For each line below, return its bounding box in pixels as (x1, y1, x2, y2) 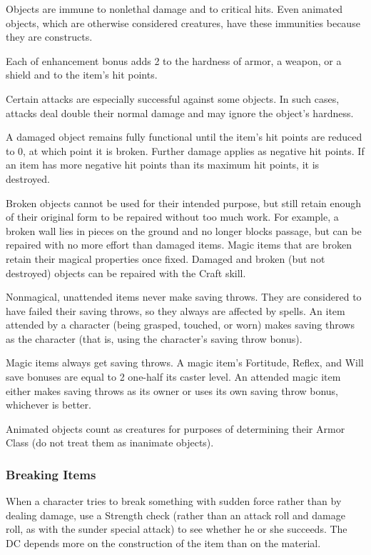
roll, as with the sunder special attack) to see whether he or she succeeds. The (6, 521, 347, 536)
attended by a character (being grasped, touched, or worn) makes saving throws (6, 317, 355, 332)
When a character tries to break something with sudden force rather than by (6, 494, 342, 509)
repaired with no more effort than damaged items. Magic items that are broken (6, 237, 352, 252)
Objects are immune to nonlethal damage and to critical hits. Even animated (6, 1, 343, 16)
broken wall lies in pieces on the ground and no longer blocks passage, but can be (6, 223, 362, 238)
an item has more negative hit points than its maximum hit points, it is (6, 157, 320, 172)
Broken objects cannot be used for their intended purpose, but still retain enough (6, 195, 362, 210)
